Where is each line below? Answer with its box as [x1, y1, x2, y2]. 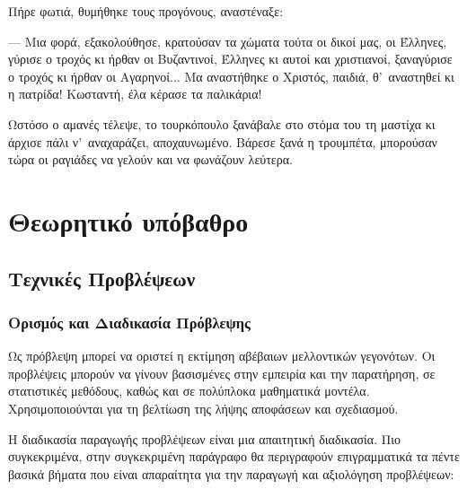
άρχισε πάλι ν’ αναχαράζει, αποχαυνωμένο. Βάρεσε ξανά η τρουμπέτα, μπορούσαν [8, 132, 437, 151]
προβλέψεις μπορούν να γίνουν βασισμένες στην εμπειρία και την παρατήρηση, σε [8, 363, 436, 382]
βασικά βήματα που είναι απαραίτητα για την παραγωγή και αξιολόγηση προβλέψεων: [8, 464, 454, 483]
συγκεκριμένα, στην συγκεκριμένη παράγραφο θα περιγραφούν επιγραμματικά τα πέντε [8, 447, 460, 466]
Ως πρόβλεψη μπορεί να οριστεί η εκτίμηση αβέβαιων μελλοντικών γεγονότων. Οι [8, 346, 436, 365]
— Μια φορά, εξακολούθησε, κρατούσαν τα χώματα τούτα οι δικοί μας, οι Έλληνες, [8, 31, 447, 50]
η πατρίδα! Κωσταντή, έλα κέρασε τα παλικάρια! [8, 84, 262, 103]
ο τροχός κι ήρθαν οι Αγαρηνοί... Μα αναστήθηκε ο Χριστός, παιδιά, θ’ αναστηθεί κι [8, 66, 454, 85]
